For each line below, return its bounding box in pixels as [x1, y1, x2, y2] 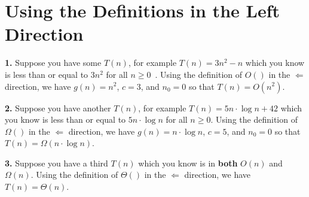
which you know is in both [138, 156, 238, 169]
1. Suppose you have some [5, 56, 102, 69]
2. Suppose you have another [5, 101, 111, 114]
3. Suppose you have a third [5, 156, 108, 169]
